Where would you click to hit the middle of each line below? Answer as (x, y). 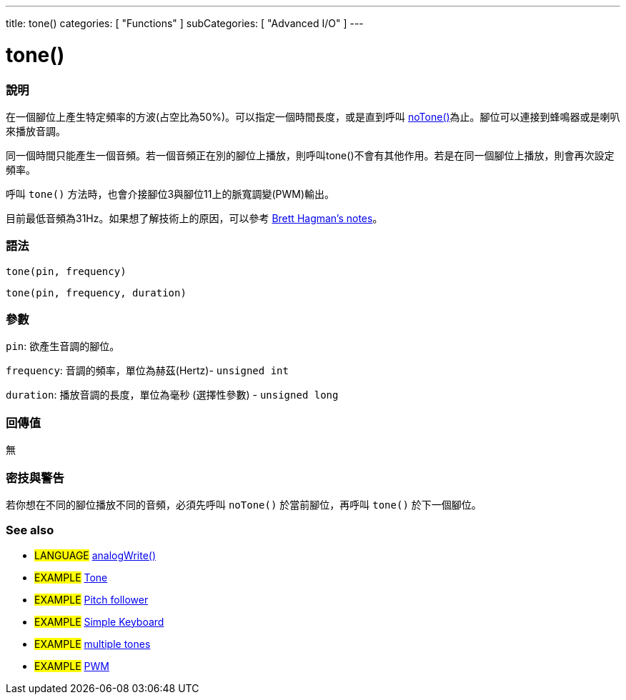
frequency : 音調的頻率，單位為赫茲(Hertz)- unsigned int (147, 371)
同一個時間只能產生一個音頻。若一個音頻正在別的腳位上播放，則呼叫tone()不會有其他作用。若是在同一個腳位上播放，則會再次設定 (310, 155)
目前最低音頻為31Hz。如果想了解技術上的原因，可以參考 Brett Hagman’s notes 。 (194, 218)
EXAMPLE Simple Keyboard (99, 621)
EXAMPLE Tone (71, 577)
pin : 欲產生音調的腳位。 (63, 346)
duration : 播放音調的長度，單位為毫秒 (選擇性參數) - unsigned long (172, 395)
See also (30, 530)
